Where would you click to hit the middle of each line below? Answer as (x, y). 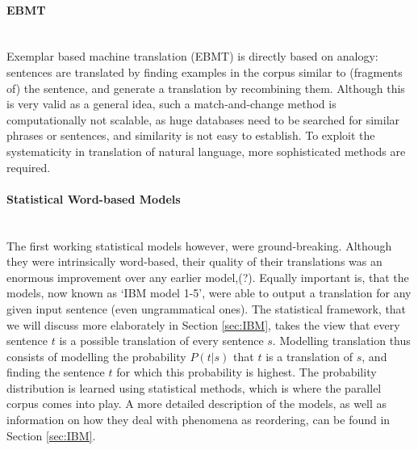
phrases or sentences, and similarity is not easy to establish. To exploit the (191, 135)
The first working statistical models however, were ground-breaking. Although (199, 245)
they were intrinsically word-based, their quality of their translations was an (194, 261)
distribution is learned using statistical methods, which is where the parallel (194, 387)
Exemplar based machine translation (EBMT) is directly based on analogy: (192, 56)
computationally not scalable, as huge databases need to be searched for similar (203, 119)
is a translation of (309, 356)
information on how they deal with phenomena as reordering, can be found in (199, 420)
